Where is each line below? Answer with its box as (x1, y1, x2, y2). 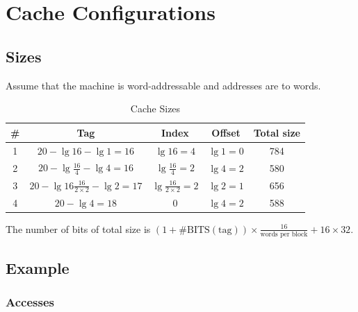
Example (6, 257, 70, 278)
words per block (260, 230, 308, 238)
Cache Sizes (130, 101, 181, 116)
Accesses (6, 293, 54, 311)
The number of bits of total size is (6, 221, 151, 236)
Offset (211, 125, 241, 139)
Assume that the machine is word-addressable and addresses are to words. (6, 78, 321, 92)
